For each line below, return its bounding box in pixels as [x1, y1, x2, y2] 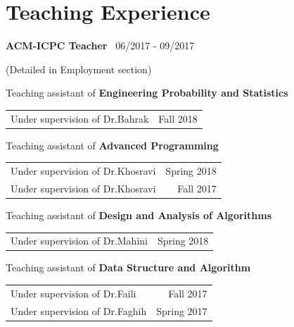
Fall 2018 [158, 111, 198, 125]
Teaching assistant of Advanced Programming [6, 137, 219, 152]
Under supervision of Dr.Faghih [11, 303, 147, 318]
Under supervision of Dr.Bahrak [11, 111, 149, 125]
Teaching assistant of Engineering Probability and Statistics [6, 85, 288, 100]
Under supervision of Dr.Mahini [11, 233, 148, 248]
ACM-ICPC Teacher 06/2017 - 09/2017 [6, 38, 195, 53]
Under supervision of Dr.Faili [11, 285, 136, 300]
